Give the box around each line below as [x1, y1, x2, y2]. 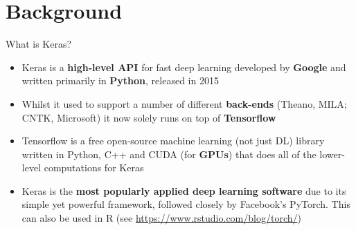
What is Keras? [6, 37, 72, 51]
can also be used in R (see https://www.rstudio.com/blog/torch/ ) [21, 211, 301, 225]
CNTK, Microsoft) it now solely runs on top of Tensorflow [21, 110, 276, 124]
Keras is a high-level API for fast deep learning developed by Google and [21, 59, 346, 74]
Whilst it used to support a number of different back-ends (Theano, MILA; [21, 96, 347, 111]
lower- [319, 146, 345, 161]
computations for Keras [44, 160, 144, 175]
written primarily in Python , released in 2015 [21, 73, 219, 88]
